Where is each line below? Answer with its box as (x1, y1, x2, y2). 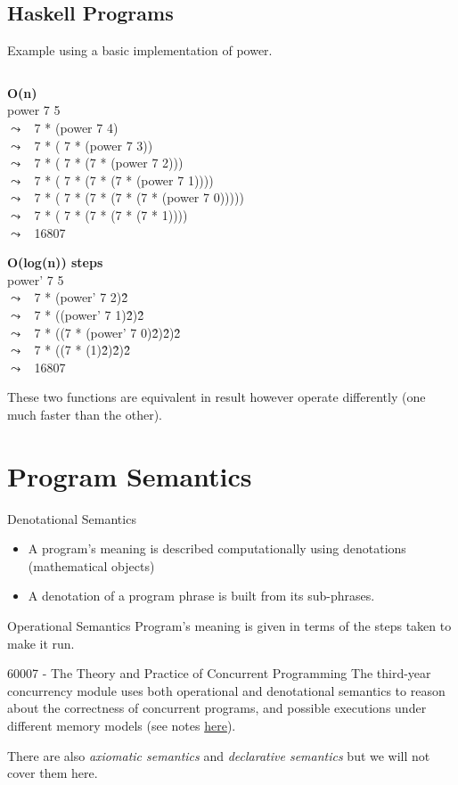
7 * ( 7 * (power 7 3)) (34, 135, 153, 154)
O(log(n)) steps (7, 253, 103, 272)
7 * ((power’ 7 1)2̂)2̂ (34, 305, 144, 323)
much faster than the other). (7, 405, 162, 423)
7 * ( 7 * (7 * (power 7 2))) (34, 153, 184, 172)
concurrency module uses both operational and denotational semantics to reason (7, 681, 446, 699)
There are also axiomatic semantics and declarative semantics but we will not (7, 746, 430, 765)
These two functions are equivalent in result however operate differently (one (7, 388, 426, 406)
